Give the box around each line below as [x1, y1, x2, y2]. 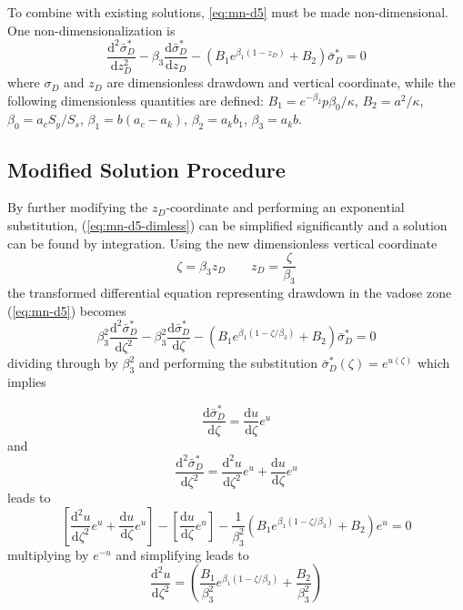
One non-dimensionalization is [7, 20, 176, 39]
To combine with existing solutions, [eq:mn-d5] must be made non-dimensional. [7, 3, 448, 21]
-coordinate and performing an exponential [166, 198, 405, 217]
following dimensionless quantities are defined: [7, 90, 264, 109]
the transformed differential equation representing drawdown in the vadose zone [7, 283, 452, 302]
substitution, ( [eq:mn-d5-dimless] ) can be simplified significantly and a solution [7, 216, 448, 235]
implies [7, 372, 46, 391]
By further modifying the [7, 198, 148, 217]
